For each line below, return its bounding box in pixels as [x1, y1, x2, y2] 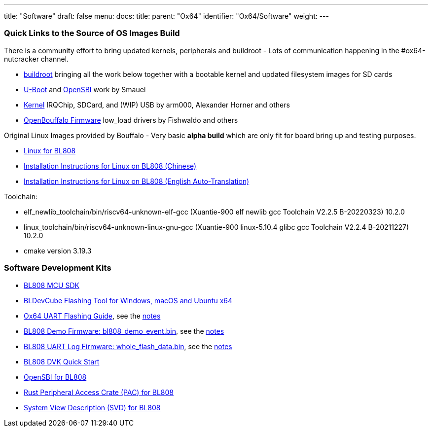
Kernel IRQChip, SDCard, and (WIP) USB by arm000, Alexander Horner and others [24, 100, 290, 109]
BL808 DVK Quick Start [24, 357, 100, 366]
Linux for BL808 [24, 146, 76, 155]
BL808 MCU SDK [24, 281, 79, 289]
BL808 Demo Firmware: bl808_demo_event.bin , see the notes [24, 326, 224, 335]
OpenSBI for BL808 [24, 372, 87, 381]
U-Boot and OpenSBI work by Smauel [24, 85, 146, 94]
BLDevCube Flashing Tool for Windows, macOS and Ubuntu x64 [24, 296, 233, 305]
